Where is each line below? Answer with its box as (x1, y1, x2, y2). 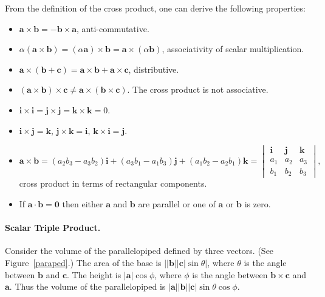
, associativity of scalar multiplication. (162, 42, 304, 55)
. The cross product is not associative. (127, 83, 269, 96)
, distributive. (128, 62, 179, 75)
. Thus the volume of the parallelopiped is (9, 280, 166, 293)
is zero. (244, 197, 271, 210)
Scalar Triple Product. (5, 221, 101, 234)
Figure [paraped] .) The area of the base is (5, 256, 162, 269)
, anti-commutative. (77, 22, 149, 35)
